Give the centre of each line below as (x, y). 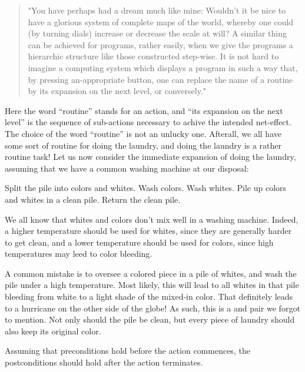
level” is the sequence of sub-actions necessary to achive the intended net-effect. (148, 122)
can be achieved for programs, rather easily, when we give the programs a (160, 44)
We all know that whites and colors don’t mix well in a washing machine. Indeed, (152, 219)
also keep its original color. (53, 331)
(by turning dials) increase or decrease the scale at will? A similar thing (158, 33)
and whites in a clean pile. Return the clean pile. (93, 199)
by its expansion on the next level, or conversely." (117, 91)
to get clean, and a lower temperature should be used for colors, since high (139, 242)
